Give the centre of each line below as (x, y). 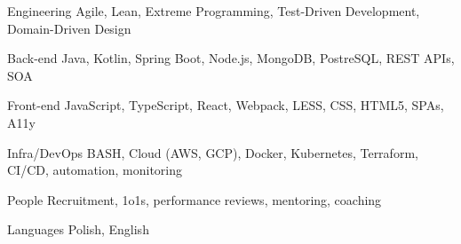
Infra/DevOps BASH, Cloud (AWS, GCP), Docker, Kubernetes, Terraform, (213, 152)
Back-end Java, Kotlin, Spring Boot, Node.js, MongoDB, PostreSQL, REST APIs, (231, 58)
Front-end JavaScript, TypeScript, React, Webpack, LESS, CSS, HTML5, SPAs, (226, 105)
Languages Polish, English (78, 229)
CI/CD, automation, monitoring (95, 170)
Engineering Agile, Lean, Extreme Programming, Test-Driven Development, (214, 11)
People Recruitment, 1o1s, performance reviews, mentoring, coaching (195, 199)
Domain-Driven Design (69, 28)
